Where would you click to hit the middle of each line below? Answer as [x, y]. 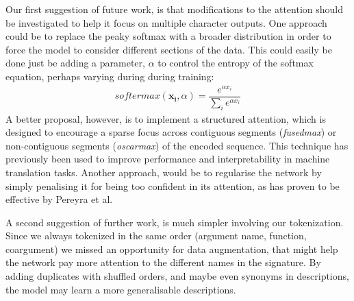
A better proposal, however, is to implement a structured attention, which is [166, 118]
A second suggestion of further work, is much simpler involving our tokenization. [175, 222]
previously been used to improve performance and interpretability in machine [168, 159]
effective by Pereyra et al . [59, 199]
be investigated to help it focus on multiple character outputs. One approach [166, 22]
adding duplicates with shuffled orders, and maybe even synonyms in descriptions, [177, 276]
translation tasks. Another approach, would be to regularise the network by [164, 172]
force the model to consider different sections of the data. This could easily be [169, 49]
